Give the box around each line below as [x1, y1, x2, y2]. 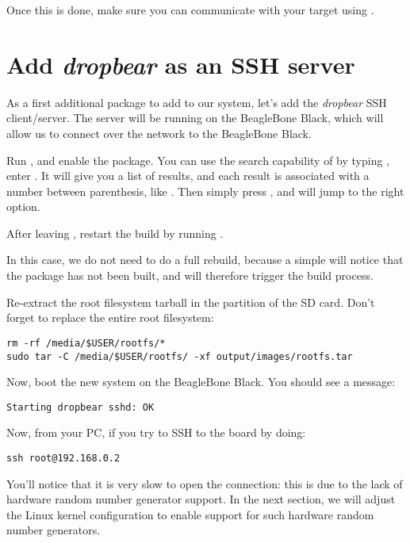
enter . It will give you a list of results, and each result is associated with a [6, 167, 370, 184]
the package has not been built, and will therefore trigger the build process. [6, 267, 374, 284]
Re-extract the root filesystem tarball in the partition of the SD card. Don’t [6, 293, 375, 310]
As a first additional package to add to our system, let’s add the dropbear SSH [6, 94, 387, 110]
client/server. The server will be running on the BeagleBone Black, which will [6, 109, 384, 126]
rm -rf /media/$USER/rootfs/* [6, 337, 166, 349]
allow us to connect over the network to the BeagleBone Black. [6, 124, 312, 141]
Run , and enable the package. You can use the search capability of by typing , [6, 151, 389, 168]
